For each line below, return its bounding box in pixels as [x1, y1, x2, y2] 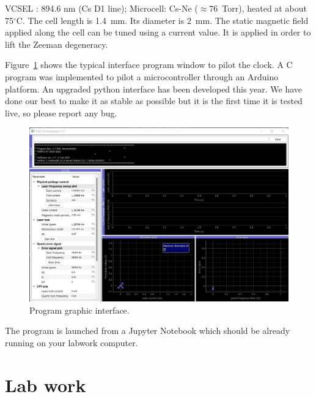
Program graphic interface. [29, 303, 130, 316]
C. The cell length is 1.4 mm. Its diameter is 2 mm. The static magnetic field [16, 13, 309, 26]
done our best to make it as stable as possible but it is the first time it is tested [5, 94, 303, 107]
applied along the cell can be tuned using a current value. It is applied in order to [5, 26, 311, 39]
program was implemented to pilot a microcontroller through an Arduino [5, 70, 279, 83]
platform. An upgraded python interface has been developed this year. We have [5, 82, 303, 95]
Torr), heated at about [222, 2, 307, 14]
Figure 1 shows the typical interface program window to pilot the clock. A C [5, 58, 293, 71]
